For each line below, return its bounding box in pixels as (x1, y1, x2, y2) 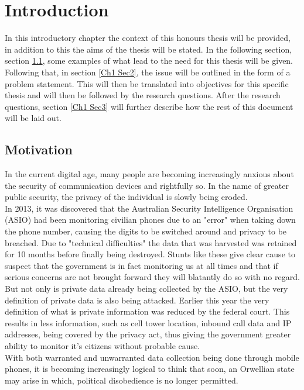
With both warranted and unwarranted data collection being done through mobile (5, 351, 299, 363)
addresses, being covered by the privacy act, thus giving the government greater (5, 328, 291, 340)
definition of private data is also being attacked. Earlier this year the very (5, 294, 269, 306)
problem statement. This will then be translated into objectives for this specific (5, 77, 289, 89)
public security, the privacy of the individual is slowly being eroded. (5, 191, 248, 203)
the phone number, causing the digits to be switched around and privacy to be (5, 225, 287, 237)
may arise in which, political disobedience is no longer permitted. (5, 374, 238, 386)
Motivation (5, 140, 73, 158)
